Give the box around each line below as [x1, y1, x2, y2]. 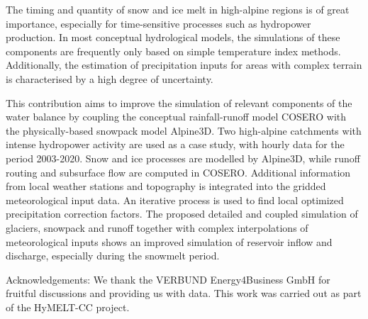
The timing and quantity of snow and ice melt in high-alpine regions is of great [6, 2, 350, 16]
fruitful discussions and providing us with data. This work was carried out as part [6, 286, 362, 301]
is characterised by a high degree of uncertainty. [6, 71, 213, 86]
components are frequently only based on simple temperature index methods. [6, 43, 341, 58]
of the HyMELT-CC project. [6, 299, 130, 314]
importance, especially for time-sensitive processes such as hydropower [6, 16, 311, 30]
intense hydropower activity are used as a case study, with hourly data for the [6, 137, 345, 152]
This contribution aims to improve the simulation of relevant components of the [6, 95, 352, 110]
